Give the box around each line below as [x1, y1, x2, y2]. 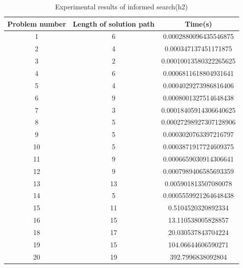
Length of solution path [73, 18, 154, 29]
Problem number [7, 18, 66, 29]
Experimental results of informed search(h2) [55, 1, 188, 11]
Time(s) [184, 18, 213, 29]
